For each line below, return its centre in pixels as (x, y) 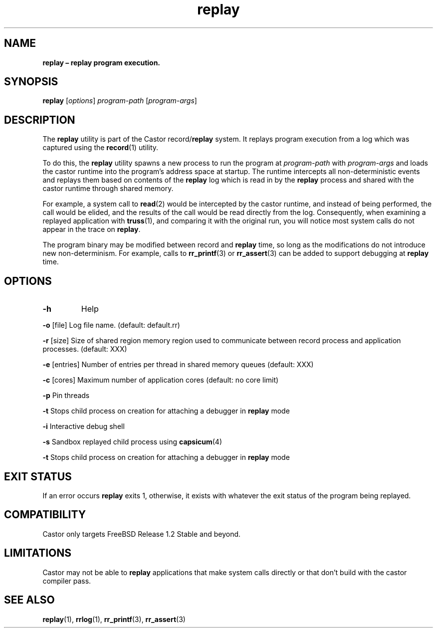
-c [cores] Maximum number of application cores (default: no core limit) (161, 380)
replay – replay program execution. (102, 62)
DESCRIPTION (40, 120)
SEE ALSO (29, 600)
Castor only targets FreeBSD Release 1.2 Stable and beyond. (142, 534)
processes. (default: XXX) (85, 349)
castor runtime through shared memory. (108, 189)
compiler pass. (67, 581)
